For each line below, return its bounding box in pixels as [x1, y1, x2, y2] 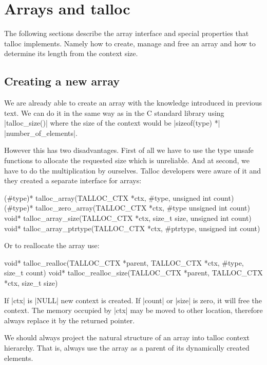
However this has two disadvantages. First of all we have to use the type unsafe [4, 145, 254, 155]
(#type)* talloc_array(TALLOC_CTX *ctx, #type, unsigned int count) [4, 192, 234, 203]
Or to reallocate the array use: [4, 240, 100, 251]
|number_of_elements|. [4, 127, 78, 138]
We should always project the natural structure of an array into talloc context [4, 332, 250, 343]
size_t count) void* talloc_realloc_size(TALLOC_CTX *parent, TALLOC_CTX [4, 267, 263, 278]
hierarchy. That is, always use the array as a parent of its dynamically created [4, 342, 250, 353]
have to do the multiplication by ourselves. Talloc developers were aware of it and [4, 165, 261, 176]
